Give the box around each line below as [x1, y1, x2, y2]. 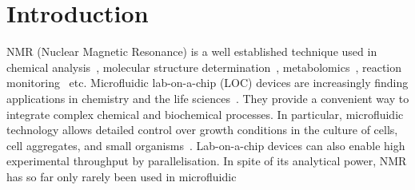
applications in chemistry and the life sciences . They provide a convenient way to [6, 89, 409, 106]
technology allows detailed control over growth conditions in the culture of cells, [6, 121, 398, 138]
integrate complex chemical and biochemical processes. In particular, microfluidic [6, 105, 404, 122]
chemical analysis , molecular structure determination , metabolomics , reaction [6, 58, 402, 75]
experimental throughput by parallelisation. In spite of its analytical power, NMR [6, 152, 407, 169]
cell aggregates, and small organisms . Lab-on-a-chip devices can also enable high [6, 137, 405, 153]
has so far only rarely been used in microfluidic [6, 168, 237, 184]
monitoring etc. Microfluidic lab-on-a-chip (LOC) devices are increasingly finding [6, 74, 409, 91]
